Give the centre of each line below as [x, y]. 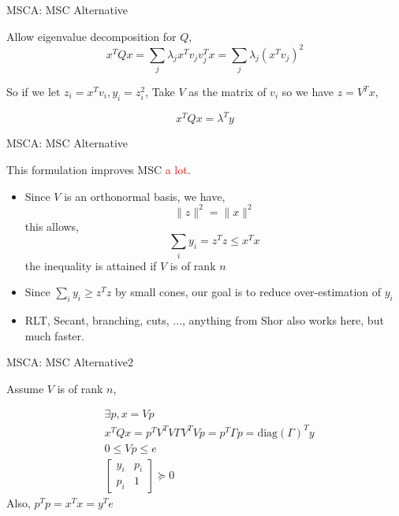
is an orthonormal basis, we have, [145, 196]
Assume [25, 388]
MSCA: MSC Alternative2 [70, 362]
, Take [160, 92]
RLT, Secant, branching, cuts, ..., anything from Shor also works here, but [204, 319]
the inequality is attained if [91, 265]
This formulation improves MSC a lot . [99, 169]
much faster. [54, 335]
